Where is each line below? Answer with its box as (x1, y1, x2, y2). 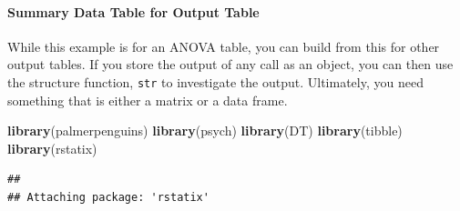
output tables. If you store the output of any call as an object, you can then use (7, 55, 454, 74)
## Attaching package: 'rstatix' (7, 191, 210, 205)
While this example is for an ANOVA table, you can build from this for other (7, 36, 440, 55)
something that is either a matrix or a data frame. (7, 90, 288, 109)
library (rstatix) (7, 138, 97, 157)
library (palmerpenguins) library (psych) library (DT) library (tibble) (7, 121, 403, 140)
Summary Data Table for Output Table (7, 2, 260, 21)
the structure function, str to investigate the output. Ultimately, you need (7, 72, 424, 91)
